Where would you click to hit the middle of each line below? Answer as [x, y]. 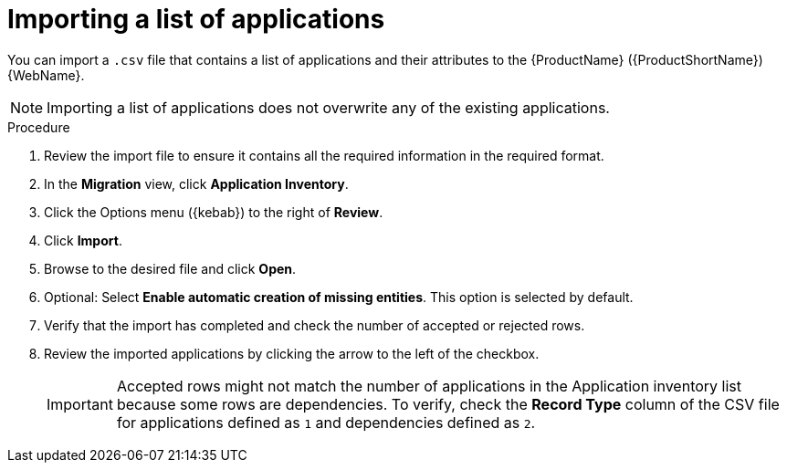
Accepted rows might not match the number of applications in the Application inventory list [429, 386]
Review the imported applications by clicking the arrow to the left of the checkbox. [292, 353]
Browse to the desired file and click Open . [170, 268]
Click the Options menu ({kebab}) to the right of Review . [214, 212]
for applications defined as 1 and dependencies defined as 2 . [326, 422]
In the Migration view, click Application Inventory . [196, 183]
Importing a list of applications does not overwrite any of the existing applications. [328, 107]
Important [80, 404]
